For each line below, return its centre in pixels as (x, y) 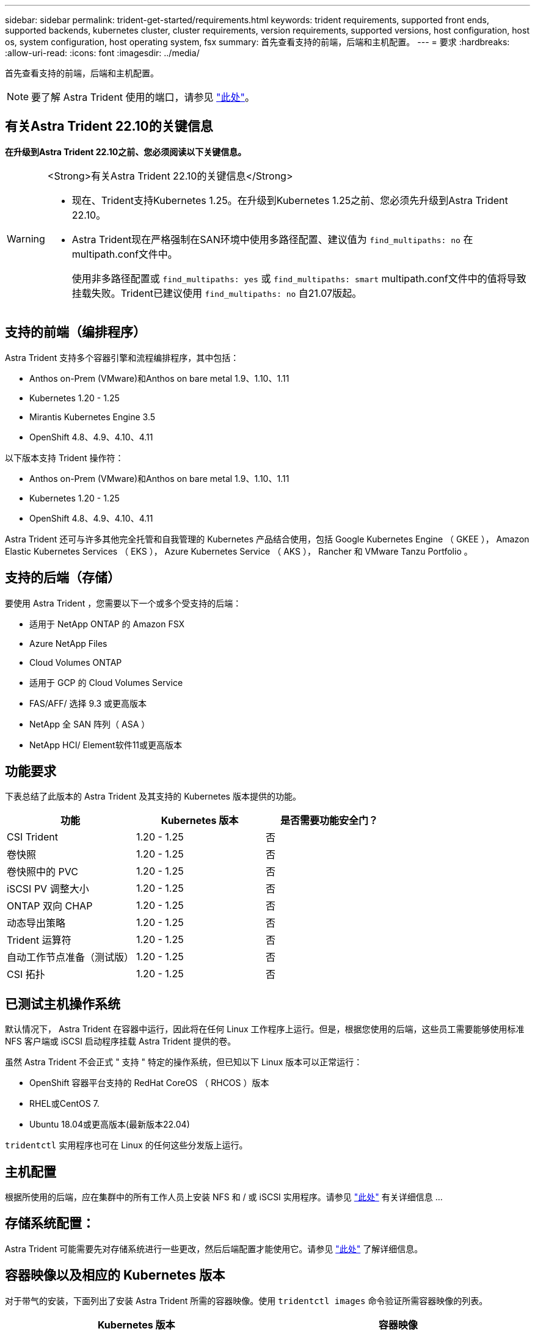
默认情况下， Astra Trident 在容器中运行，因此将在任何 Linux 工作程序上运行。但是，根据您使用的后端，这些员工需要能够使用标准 (265, 1029)
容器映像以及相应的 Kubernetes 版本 (115, 1275)
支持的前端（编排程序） (75, 332)
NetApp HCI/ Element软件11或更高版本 (106, 745)
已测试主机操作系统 (63, 1004)
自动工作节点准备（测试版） (71, 957)
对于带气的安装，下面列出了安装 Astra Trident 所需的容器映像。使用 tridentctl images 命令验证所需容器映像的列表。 (246, 1300)
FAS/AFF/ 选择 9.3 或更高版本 (88, 703)
